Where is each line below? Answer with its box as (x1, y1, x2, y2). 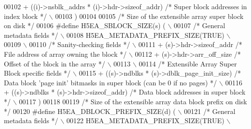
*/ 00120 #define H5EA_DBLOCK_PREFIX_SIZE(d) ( (4, 106, 176, 116)
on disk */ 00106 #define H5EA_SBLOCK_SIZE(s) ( (4, 20, 166, 31)
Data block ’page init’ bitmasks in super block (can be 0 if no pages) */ (4, 77, 217, 87)
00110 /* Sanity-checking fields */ (29, 39, 130, 49)
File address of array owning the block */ (4, 48, 127, 59)
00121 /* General (184, 106, 235, 116)
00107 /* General (173, 20, 225, 31)
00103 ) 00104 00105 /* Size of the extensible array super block (55, 11, 244, 21)
